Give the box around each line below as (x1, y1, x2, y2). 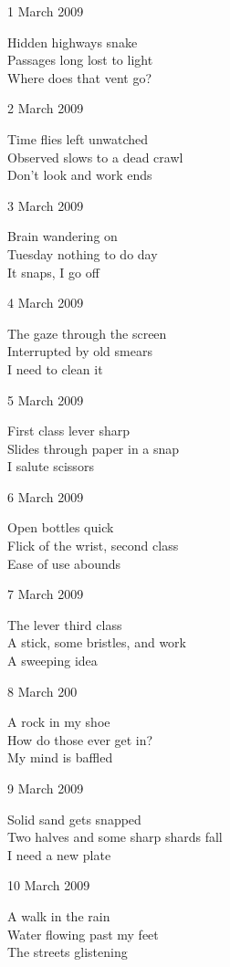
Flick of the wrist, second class (7, 536, 179, 555)
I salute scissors (7, 457, 94, 476)
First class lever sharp (7, 421, 130, 440)
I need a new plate (7, 845, 111, 864)
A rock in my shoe (7, 712, 110, 731)
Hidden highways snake (7, 32, 138, 51)
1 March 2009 (7, 2, 84, 20)
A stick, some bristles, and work (7, 633, 186, 652)
